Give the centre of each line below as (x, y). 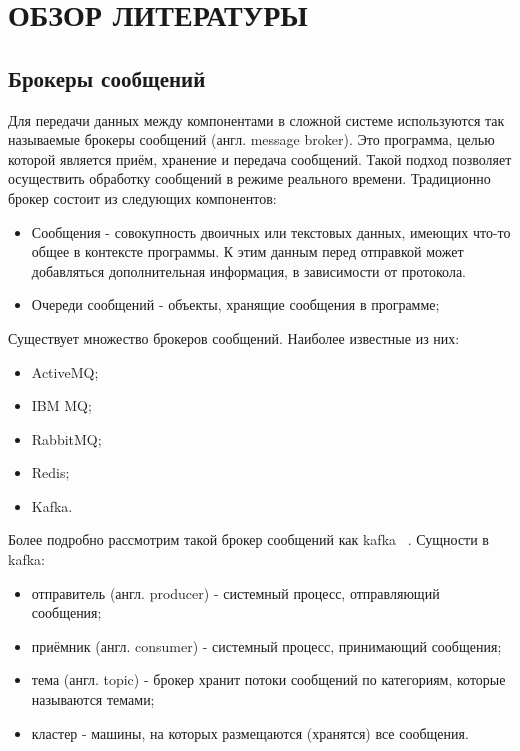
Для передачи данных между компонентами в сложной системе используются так (256, 119)
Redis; (50, 472)
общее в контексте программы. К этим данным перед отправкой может (247, 251)
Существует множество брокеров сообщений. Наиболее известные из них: (234, 337)
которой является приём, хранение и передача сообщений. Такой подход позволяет (260, 158)
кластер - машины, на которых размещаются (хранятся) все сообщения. (250, 732)
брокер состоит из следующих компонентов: (142, 197)
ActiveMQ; (65, 371)
